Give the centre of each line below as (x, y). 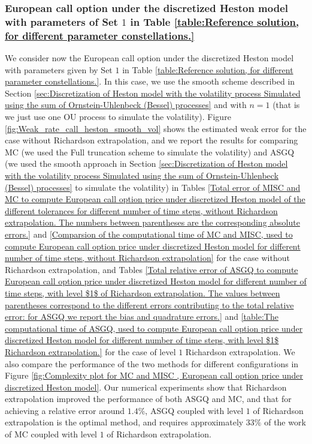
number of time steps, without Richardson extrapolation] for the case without (147, 258)
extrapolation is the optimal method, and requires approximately (124, 422)
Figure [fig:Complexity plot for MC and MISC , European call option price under (154, 375)
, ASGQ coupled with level (194, 410)
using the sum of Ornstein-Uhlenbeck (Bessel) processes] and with (126, 105)
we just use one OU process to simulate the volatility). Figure (118, 117)
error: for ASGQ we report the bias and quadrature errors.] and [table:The (142, 316)
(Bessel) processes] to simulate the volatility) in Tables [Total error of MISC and (153, 187)
